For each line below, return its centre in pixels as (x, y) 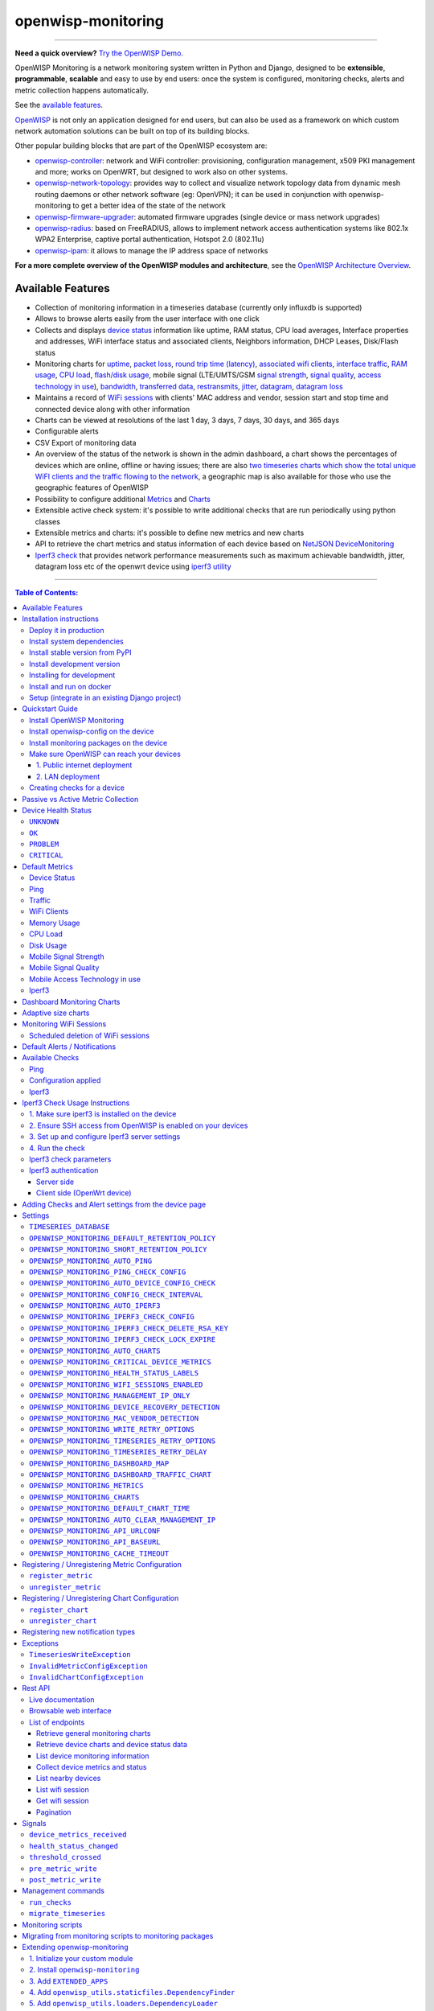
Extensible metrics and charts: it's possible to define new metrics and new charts (170, 533)
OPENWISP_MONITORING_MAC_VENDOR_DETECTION (114, 1418)
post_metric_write (66, 1879)
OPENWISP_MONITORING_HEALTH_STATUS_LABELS (114, 1373)
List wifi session (63, 1789)
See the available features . (59, 105)
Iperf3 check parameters (70, 1159)
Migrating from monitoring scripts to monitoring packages (118, 1935)
